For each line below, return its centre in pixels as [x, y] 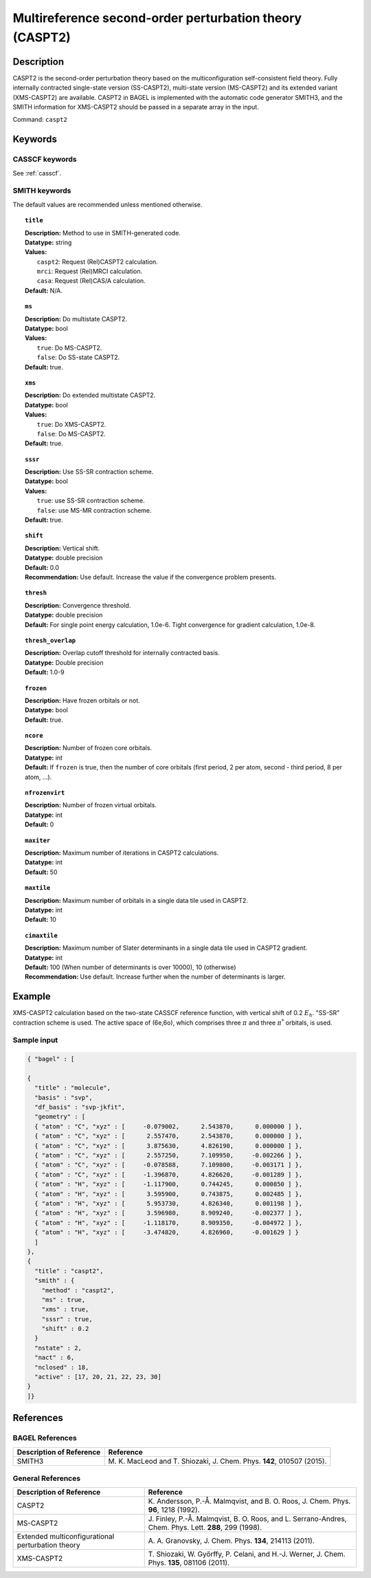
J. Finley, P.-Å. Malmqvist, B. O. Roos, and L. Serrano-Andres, [247, 1519]
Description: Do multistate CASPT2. [76, 319]
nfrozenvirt [45, 793]
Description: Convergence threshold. [78, 605]
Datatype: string [48, 242]
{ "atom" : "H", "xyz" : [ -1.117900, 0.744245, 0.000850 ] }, [169, 1184]
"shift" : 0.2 [65, 1329]
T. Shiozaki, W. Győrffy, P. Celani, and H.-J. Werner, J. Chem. [247, 1554]
